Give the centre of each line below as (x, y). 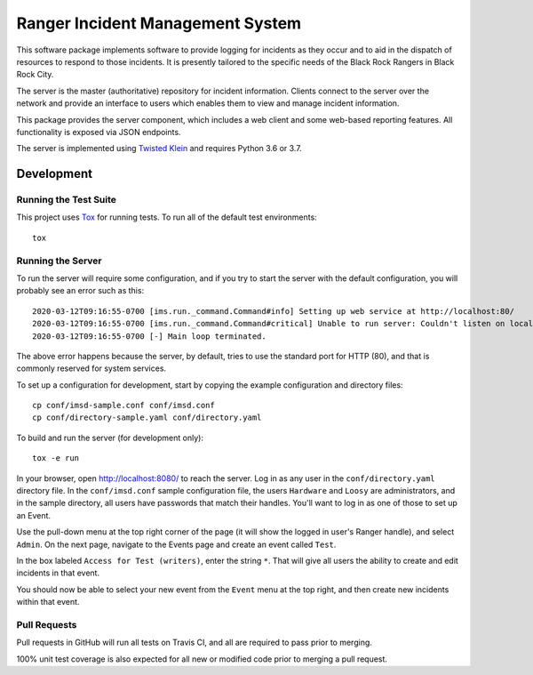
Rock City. (35, 75)
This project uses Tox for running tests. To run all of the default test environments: (167, 217)
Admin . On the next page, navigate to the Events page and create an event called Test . (176, 544)
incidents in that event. (58, 573)
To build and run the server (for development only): (110, 438)
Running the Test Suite (67, 200)
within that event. (48, 602)
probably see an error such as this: (80, 291)
